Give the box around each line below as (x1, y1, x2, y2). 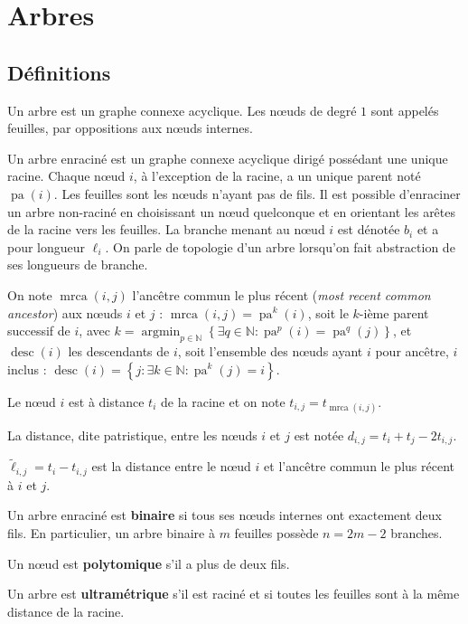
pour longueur (7, 237, 86, 256)
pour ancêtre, (375, 341, 449, 360)
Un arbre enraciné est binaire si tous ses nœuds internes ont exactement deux (7, 506, 442, 525)
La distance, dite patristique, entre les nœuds (7, 425, 257, 444)
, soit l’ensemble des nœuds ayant (177, 341, 363, 360)
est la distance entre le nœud (91, 457, 251, 476)
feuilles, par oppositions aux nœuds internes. (7, 118, 253, 137)
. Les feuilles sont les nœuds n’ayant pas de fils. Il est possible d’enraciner (53, 184, 461, 203)
